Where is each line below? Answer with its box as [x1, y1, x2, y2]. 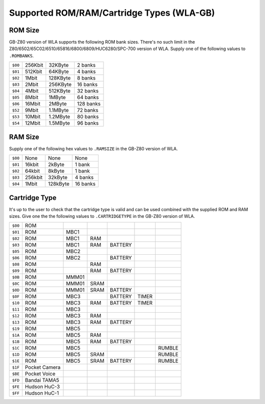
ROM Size [9, 26, 40, 34]
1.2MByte [48, 113, 71, 120]
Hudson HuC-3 [25, 383, 60, 390]
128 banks [77, 101, 101, 108]
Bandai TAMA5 [25, 377, 59, 384]
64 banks [77, 94, 99, 101]
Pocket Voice [25, 371, 56, 377]
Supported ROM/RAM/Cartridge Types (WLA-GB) [9, 7, 215, 18]
